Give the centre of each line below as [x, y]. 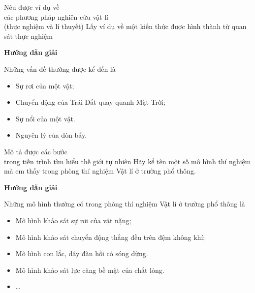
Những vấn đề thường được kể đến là [60, 69]
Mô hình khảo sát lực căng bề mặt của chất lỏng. [90, 270]
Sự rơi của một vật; [45, 85]
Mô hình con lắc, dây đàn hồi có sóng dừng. [82, 253]
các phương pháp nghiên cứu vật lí [56, 16]
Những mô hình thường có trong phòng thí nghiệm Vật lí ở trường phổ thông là [125, 204]
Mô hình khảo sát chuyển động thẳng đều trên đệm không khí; [110, 237]
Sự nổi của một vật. [45, 118]
